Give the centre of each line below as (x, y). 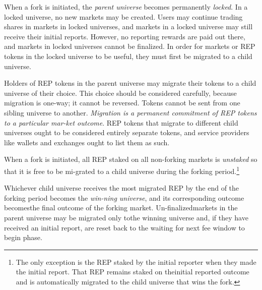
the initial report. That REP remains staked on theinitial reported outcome (133, 272)
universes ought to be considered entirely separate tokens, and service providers (127, 132)
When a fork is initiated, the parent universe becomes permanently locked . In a (126, 7)
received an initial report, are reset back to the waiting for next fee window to (124, 227)
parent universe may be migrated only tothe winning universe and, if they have (126, 217)
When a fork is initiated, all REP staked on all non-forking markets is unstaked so (131, 159)
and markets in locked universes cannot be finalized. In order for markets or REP (130, 46)
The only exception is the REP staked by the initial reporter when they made (136, 262)
